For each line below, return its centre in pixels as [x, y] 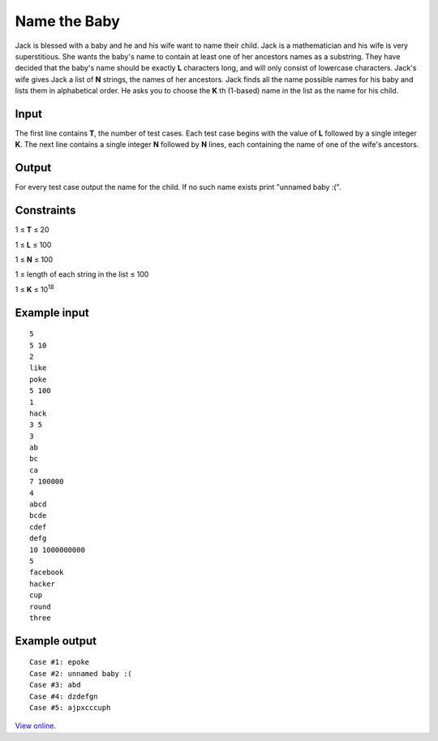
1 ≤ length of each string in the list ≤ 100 [82, 274]
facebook [47, 573]
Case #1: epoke [60, 662]
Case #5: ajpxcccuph [70, 707]
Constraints [45, 211]
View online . [36, 726]
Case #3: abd [55, 685]
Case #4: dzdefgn [64, 696]
